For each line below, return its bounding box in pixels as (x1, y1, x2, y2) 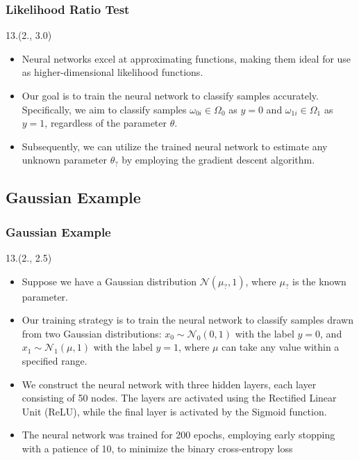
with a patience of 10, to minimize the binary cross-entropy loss (22, 441, 293, 455)
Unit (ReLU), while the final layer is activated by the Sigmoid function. (22, 404, 327, 418)
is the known (292, 273, 347, 288)
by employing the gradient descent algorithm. (122, 152, 315, 167)
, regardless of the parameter (44, 116, 167, 130)
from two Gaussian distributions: (22, 326, 162, 340)
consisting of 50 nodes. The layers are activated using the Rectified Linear (22, 390, 337, 405)
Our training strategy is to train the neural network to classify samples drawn (22, 312, 353, 327)
